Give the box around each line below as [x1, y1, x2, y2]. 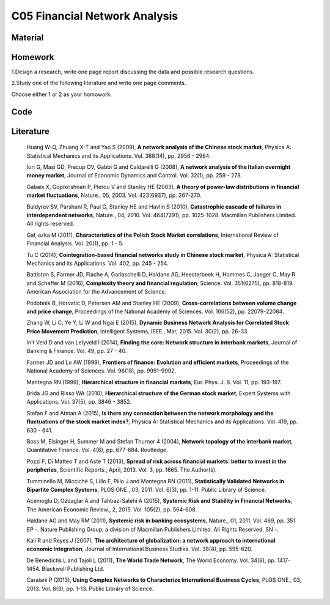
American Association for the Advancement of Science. [26, 288, 167, 295]
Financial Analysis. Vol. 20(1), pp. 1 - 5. [26, 240, 123, 247]
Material [11, 32, 44, 43]
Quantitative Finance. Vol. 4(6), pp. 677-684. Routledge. [26, 447, 168, 454]
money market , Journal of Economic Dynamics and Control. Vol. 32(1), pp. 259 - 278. [26, 172, 243, 179]
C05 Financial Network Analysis [11, 9, 178, 23]
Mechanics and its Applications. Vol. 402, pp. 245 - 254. [26, 259, 169, 267]
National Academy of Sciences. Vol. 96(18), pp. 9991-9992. [26, 367, 177, 374]
